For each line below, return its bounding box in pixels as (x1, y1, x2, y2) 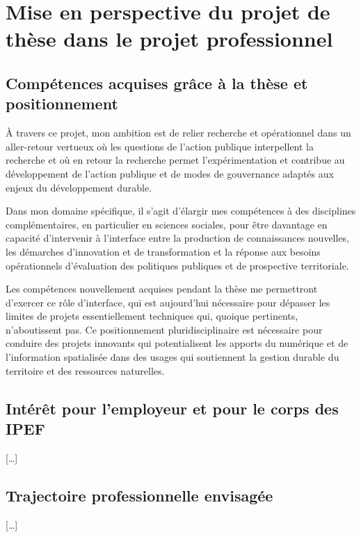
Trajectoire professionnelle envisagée (6, 484, 273, 506)
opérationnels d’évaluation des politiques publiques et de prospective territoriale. (6, 258, 349, 272)
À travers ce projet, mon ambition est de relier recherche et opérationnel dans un (6, 125, 351, 140)
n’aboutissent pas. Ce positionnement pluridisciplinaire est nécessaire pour (6, 322, 323, 336)
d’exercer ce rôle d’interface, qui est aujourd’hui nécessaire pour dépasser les (6, 295, 330, 309)
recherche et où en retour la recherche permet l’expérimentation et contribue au (6, 153, 345, 167)
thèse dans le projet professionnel (6, 24, 333, 53)
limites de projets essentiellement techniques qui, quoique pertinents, (6, 309, 298, 323)
